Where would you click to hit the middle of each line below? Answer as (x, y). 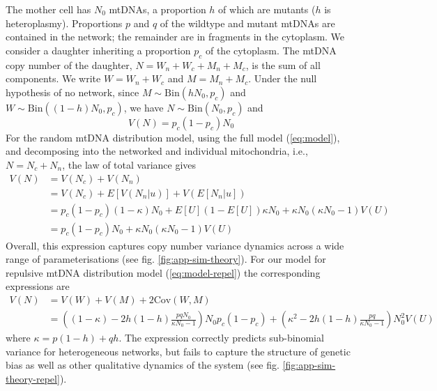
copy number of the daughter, (69, 64)
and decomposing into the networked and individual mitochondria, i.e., (157, 151)
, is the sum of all (283, 64)
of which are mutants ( (267, 9)
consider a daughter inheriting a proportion (98, 50)
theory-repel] (33, 378)
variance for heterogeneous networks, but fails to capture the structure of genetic (178, 351)
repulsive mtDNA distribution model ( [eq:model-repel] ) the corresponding (163, 272)
